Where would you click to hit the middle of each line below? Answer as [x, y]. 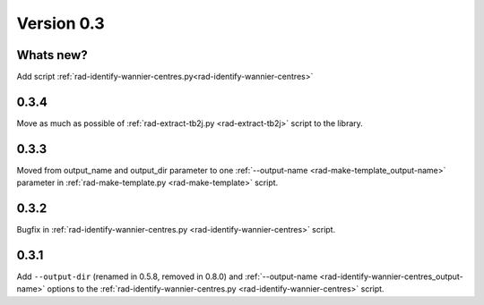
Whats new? [52, 55]
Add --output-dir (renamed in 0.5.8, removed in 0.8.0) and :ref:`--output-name [167, 276]
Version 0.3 [60, 23]
